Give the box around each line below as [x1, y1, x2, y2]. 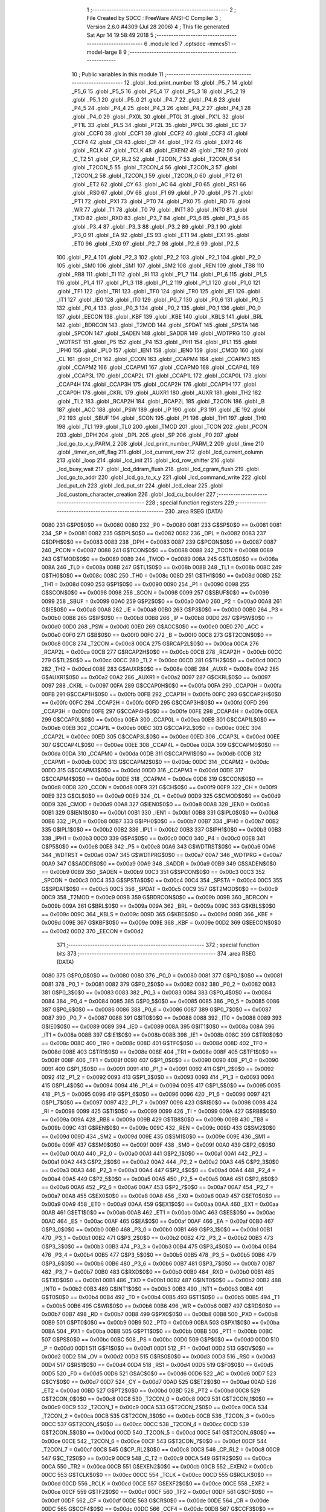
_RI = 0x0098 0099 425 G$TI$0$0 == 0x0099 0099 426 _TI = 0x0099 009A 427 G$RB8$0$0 [41, 1107, 277, 1115]
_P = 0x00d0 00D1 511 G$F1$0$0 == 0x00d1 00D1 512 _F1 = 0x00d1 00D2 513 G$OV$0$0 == [41, 1344, 274, 1352]
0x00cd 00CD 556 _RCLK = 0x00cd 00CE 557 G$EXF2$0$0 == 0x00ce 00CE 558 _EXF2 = [41, 1479, 270, 1487]
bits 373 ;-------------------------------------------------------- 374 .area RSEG [56, 950, 257, 957]
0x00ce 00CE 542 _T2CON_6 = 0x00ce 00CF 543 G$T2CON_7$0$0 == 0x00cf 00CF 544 [41, 1437, 267, 1445]
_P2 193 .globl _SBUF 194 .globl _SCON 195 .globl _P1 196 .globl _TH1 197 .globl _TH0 [56, 414, 267, 422]
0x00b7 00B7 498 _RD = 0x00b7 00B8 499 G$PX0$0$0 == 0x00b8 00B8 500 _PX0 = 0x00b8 [41, 1310, 278, 1318]
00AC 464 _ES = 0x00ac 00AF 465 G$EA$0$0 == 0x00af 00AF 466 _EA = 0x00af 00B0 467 [41, 1217, 274, 1225]
